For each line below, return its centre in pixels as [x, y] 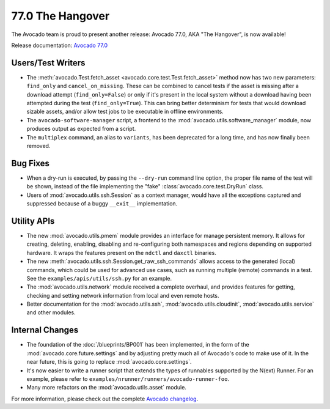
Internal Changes [45, 330]
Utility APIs [33, 221]
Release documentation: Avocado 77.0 [60, 45]
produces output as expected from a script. [81, 129]
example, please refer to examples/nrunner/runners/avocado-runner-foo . [128, 378]
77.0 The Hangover [61, 16]
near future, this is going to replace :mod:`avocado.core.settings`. [109, 362]
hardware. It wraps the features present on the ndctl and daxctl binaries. [121, 252]
